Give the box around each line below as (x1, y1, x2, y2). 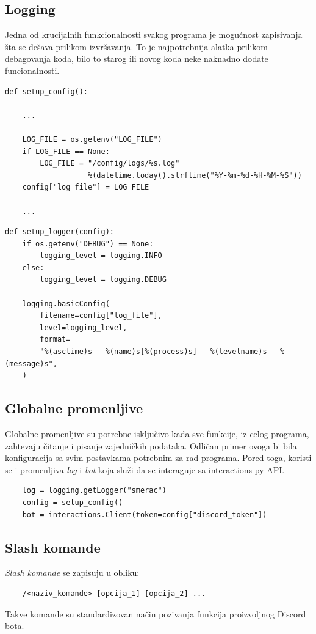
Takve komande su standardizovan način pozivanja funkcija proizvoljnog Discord (5, 607, 306, 620)
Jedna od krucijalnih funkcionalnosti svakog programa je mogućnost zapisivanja (5, 28, 303, 41)
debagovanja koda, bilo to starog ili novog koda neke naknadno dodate (5, 52, 268, 65)
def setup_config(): (5, 87, 88, 96)
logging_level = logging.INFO (40, 251, 162, 260)
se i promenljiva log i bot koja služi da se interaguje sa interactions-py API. (5, 463, 285, 476)
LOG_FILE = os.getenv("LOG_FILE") (22, 135, 162, 144)
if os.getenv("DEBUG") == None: (22, 239, 154, 248)
